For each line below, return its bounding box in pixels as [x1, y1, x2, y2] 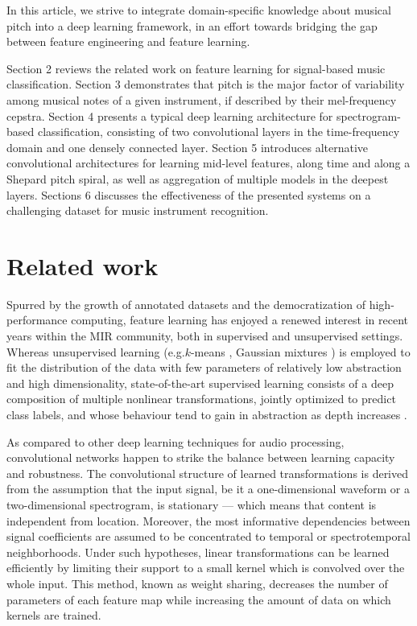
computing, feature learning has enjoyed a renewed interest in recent [71, 311, 408, 328]
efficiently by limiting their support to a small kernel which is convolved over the [6, 559, 405, 576]
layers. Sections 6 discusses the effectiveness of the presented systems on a [6, 186, 371, 203]
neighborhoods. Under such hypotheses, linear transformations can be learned [6, 543, 390, 560]
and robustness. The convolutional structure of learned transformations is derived [6, 464, 409, 481]
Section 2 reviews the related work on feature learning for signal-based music [6, 60, 386, 76]
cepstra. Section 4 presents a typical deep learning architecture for [6, 107, 333, 124]
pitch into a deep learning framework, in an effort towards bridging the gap [6, 17, 378, 34]
